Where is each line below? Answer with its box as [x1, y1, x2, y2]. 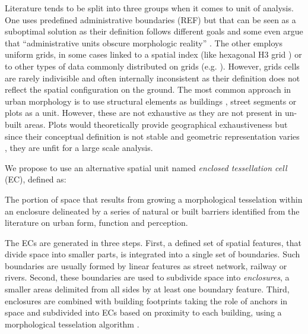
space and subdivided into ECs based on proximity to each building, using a [5, 306, 282, 319]
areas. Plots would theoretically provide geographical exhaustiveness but [24, 118, 288, 130]
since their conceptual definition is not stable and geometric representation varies [5, 130, 300, 142]
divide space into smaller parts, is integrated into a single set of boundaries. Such [5, 248, 300, 260]
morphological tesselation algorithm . [5, 317, 139, 330]
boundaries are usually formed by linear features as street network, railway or [5, 259, 287, 272]
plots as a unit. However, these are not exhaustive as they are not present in [5, 106, 282, 119]
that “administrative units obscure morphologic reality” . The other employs [5, 36, 282, 49]
